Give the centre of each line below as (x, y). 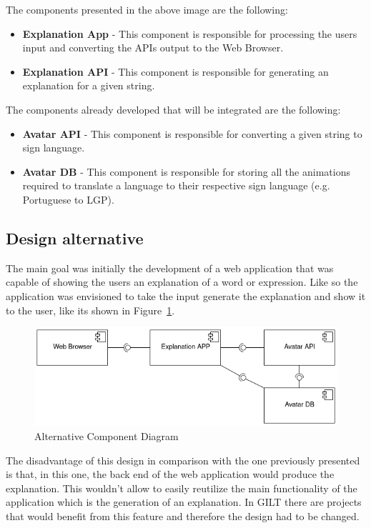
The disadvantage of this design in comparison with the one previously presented (183, 460)
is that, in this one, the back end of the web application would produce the (170, 474)
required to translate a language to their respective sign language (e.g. (176, 185)
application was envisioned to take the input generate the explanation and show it (186, 295)
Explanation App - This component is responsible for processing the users (190, 33)
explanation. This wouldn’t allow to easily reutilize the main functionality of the (182, 488)
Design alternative (75, 238)
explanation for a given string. (89, 85)
